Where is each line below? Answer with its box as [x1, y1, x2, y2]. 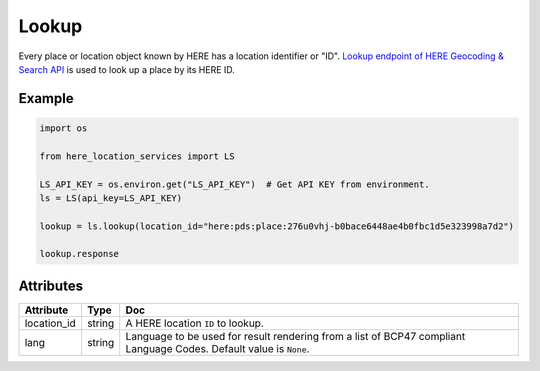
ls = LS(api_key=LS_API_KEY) [39, 192, 183, 204]
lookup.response [39, 248, 120, 260]
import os [39, 122, 88, 134]
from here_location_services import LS [39, 150, 235, 162]
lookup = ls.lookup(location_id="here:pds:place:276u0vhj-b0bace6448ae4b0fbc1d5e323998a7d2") [39, 220, 515, 232]
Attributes [18, 277, 84, 294]
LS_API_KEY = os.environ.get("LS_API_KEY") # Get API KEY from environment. [39, 178, 430, 190]
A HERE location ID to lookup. [125, 316, 265, 330]
